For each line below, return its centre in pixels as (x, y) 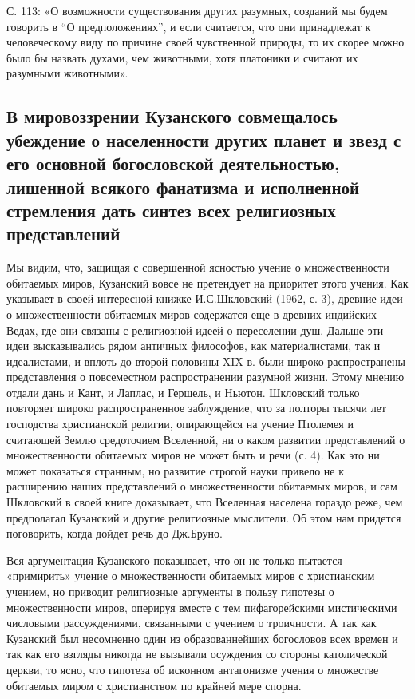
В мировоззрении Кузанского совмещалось (172, 116)
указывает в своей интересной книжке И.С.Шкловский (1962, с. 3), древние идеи (205, 298)
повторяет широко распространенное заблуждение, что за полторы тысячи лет (196, 408)
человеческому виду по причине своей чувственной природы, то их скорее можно (206, 42)
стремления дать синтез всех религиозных (171, 210)
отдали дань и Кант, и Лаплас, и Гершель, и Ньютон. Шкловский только (183, 392)
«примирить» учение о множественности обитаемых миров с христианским (191, 576)
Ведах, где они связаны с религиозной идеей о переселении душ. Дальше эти (195, 330)
